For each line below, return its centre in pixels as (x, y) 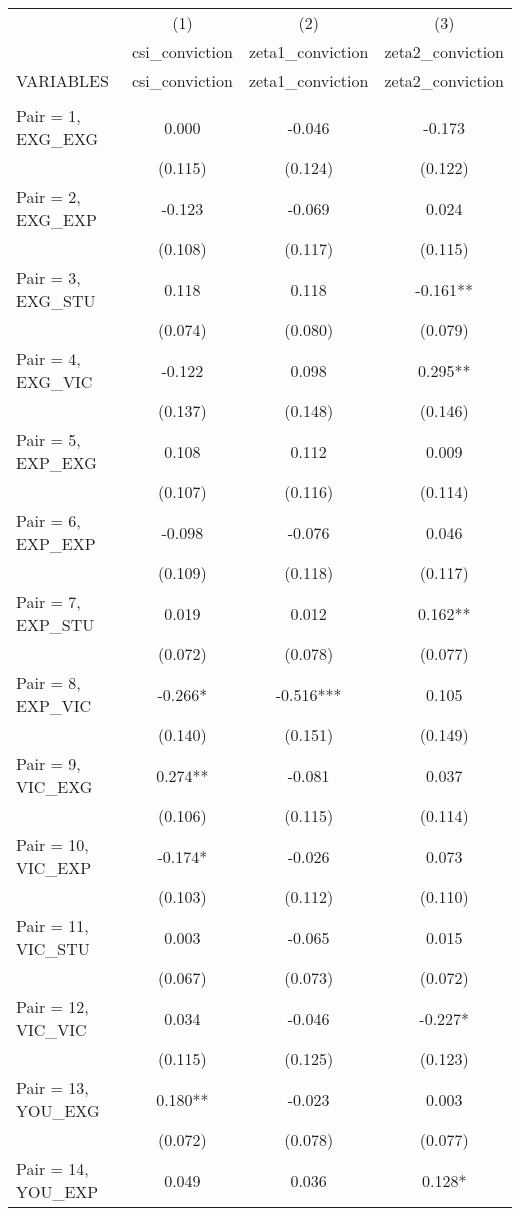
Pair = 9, (48, 763)
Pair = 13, (52, 1087)
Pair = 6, (48, 520)
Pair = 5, (48, 439)
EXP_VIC (54, 705)
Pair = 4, (48, 358)
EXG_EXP (56, 219)
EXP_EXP (56, 543)
